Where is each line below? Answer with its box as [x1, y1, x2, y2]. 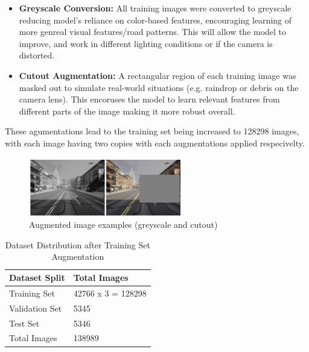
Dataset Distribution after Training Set [5, 238, 150, 251]
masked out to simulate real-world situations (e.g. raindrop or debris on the [19, 81, 299, 93]
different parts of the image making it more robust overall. [19, 104, 235, 117]
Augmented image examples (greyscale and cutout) [29, 218, 218, 231]
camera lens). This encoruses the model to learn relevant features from [19, 93, 280, 105]
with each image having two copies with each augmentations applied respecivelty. [5, 136, 305, 149]
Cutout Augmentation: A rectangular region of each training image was [19, 69, 296, 81]
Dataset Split [9, 271, 65, 284]
